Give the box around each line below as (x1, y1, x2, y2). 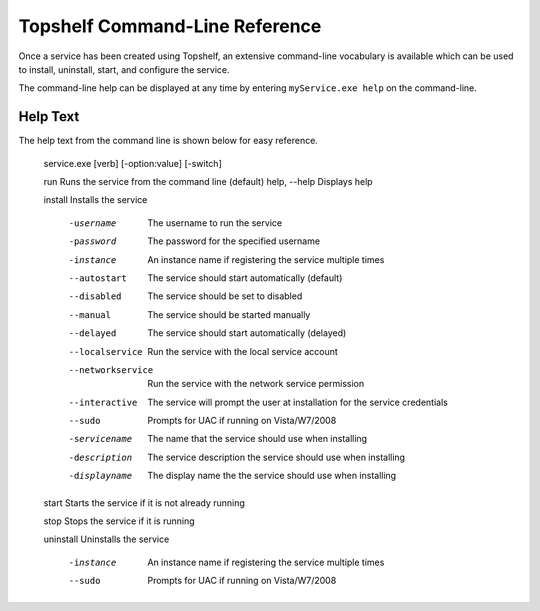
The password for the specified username (147, 235, 320, 247)
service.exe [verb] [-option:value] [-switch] (43, 157, 222, 169)
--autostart (68, 272, 127, 284)
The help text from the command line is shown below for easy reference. (18, 135, 319, 147)
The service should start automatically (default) (147, 271, 343, 284)
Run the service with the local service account (147, 345, 339, 357)
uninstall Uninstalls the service (43, 533, 170, 545)
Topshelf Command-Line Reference (18, 15, 322, 37)
